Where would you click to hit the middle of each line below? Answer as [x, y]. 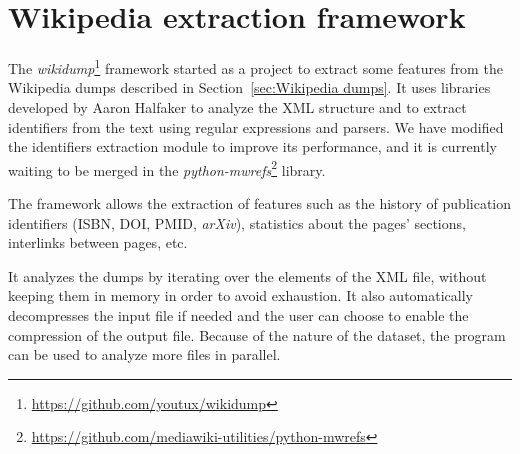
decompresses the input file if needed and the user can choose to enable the [238, 314]
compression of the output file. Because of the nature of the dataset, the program [257, 334]
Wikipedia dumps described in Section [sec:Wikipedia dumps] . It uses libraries [249, 87]
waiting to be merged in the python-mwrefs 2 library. [167, 168]
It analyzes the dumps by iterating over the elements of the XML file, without [247, 275]
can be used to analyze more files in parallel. [144, 354]
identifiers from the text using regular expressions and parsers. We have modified [256, 126]
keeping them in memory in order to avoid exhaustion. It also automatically [240, 295]
